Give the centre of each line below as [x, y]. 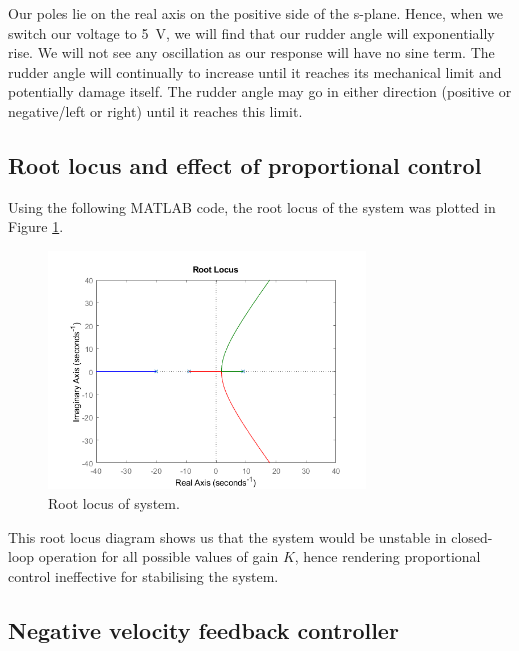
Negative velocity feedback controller [203, 629]
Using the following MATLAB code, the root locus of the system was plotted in [252, 206]
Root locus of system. [114, 503]
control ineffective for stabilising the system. [143, 575]
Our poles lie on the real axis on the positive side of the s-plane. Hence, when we [256, 13]
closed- [472, 536]
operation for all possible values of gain [158, 556]
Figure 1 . [36, 226]
